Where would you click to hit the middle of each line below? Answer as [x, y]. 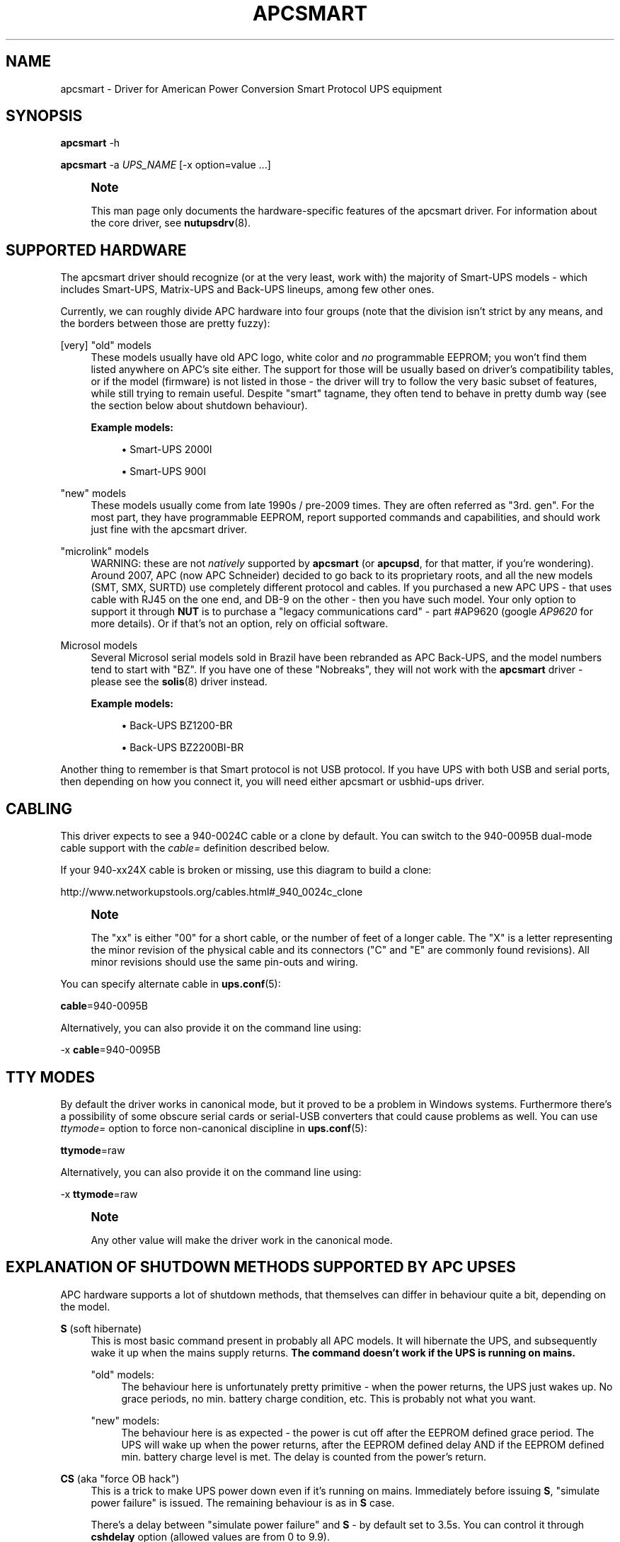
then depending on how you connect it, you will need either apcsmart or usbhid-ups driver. [272, 782]
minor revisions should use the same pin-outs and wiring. [224, 962]
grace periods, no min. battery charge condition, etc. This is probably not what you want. [329, 1398]
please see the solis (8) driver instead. [179, 682]
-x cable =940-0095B [110, 1050]
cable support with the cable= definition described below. [195, 848]
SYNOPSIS [44, 116]
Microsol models [99, 646]
